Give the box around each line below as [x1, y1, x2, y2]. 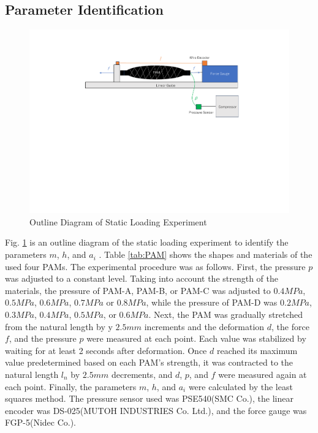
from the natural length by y [5, 320, 113, 333]
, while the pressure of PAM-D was [146, 296, 278, 309]
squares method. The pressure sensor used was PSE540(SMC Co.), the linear [5, 392, 293, 405]
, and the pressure [9, 332, 77, 345]
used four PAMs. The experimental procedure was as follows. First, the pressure [5, 260, 306, 273]
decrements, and [111, 367, 173, 380]
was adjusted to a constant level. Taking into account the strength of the [5, 272, 278, 285]
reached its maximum [216, 344, 298, 356]
